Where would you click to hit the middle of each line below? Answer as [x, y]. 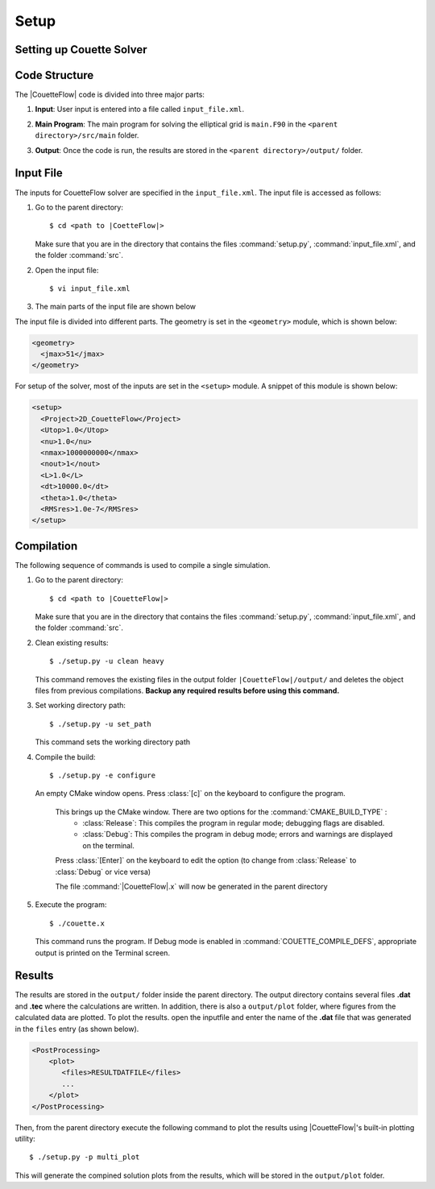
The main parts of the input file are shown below [116, 307]
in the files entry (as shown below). [77, 1029]
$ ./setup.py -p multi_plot [85, 1157]
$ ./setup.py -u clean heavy [107, 661]
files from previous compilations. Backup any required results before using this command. [187, 690]
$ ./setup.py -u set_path [101, 724]
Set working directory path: [81, 706]
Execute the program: [71, 905]
